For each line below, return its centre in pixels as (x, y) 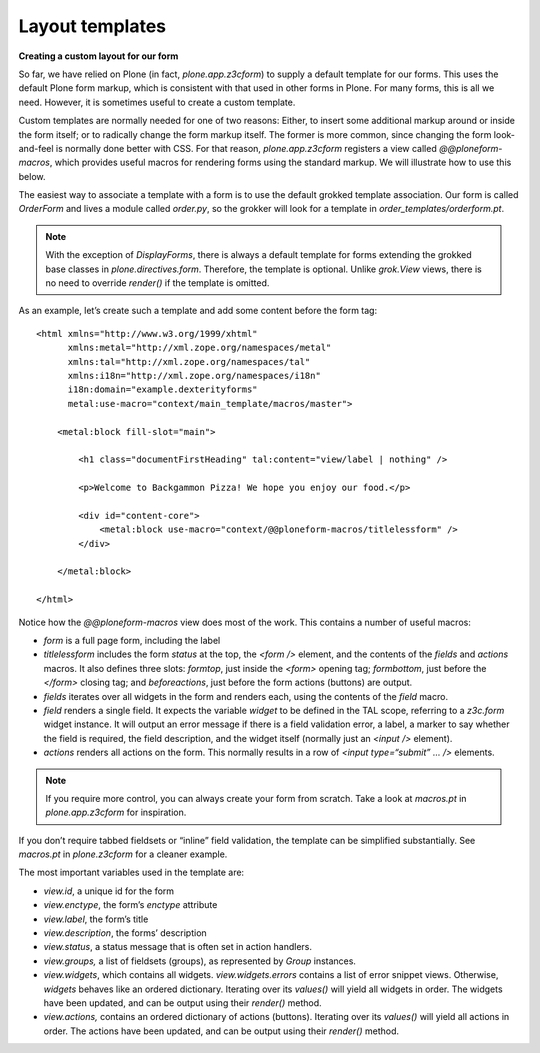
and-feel (36, 148)
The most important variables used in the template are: (131, 872)
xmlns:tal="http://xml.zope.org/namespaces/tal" (189, 361)
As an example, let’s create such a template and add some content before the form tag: (198, 311)
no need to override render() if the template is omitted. (157, 283)
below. (32, 176)
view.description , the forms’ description (125, 933)
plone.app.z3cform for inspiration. (116, 812)
